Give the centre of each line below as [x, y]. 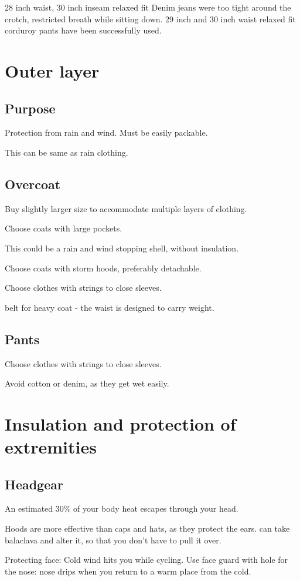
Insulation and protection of [120, 423]
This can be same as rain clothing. [67, 152]
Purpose [30, 108]
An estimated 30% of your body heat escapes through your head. [122, 508]
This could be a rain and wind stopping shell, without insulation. [122, 248]
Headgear [34, 484]
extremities [51, 447]
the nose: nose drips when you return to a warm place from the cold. [128, 571]
